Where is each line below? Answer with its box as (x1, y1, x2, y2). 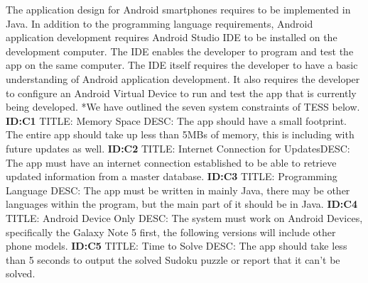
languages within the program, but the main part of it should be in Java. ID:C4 (6, 196, 358, 211)
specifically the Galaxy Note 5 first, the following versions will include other (6, 224, 336, 239)
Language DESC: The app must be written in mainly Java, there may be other (6, 182, 350, 197)
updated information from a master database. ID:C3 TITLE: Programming (6, 169, 337, 184)
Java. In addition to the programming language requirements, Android (6, 16, 313, 30)
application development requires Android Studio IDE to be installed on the (6, 30, 337, 45)
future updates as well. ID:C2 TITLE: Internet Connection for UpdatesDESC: (6, 140, 350, 155)
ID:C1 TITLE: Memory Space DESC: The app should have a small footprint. (6, 113, 347, 128)
